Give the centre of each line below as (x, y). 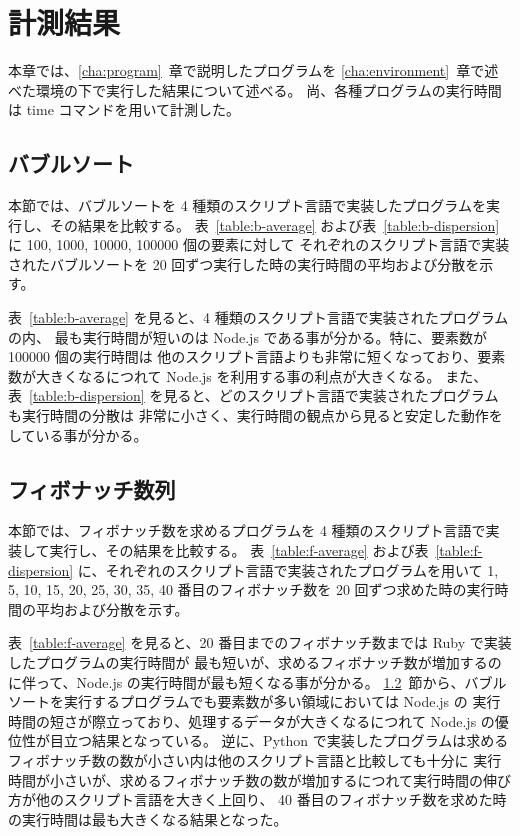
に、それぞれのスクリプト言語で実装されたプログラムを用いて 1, (288, 569)
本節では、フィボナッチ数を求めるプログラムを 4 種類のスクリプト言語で (247, 530)
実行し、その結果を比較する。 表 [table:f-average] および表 (239, 550)
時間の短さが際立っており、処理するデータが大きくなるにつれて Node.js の (251, 720)
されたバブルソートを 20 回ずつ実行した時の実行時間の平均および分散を (244, 263)
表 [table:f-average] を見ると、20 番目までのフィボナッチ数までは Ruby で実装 (260, 642)
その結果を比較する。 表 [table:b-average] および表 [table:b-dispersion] (274, 224)
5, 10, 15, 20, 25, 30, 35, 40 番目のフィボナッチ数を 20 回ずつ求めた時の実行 (251, 589)
